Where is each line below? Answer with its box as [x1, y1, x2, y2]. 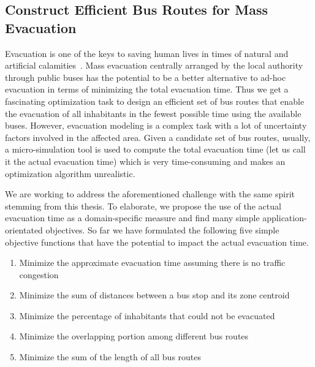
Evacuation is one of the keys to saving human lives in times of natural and [5, 47, 289, 59]
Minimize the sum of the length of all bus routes [19, 350, 202, 363]
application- [262, 211, 307, 224]
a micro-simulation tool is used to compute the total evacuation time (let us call [5, 143, 306, 156]
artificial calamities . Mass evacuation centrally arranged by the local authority [5, 59, 303, 72]
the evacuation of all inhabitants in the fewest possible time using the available [5, 107, 302, 119]
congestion [19, 268, 59, 281]
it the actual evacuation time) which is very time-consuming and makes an [5, 154, 286, 167]
